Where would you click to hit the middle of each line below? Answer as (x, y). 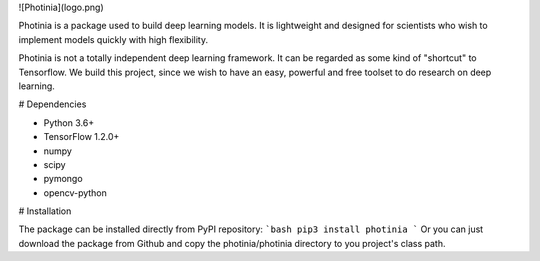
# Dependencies (52, 104)
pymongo (63, 179)
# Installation (45, 211)
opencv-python (75, 192)
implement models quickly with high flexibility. (113, 39)
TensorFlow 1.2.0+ (81, 137)
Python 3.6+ (69, 122)
